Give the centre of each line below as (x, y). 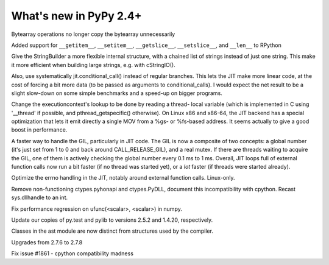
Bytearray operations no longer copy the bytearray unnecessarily (93, 34)
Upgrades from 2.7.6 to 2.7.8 (47, 242)
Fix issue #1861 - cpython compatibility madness (73, 253)
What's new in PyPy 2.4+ (77, 16)
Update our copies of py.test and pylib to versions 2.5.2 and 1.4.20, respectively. (112, 220)
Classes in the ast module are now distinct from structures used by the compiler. (112, 231)
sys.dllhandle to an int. (40, 197)
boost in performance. (39, 130)
